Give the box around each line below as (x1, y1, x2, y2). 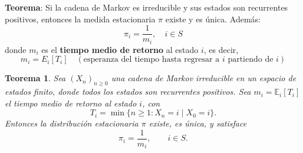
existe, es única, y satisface (149, 117, 247, 129)
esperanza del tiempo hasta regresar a (83, 55, 220, 64)
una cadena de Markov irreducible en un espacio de (111, 72, 297, 84)
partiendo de (228, 55, 274, 64)
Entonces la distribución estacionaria (5, 117, 139, 129)
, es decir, (203, 43, 239, 55)
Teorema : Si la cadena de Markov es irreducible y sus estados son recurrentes (5, 1, 288, 13)
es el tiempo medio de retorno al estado (41, 43, 199, 55)
